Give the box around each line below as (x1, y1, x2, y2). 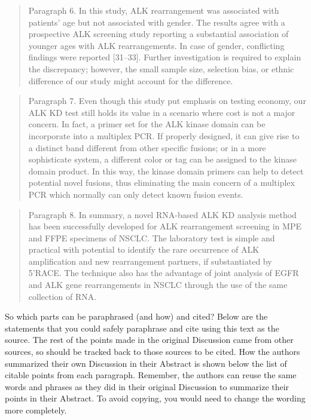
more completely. (5, 404, 67, 416)
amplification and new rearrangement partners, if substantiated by (28, 255, 272, 267)
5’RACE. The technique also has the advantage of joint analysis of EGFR (28, 266, 299, 279)
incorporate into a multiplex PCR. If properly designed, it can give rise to (28, 129, 300, 142)
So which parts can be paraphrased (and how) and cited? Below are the (5, 310, 268, 323)
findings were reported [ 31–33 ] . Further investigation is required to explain (28, 51, 301, 63)
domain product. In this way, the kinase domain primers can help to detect (28, 164, 304, 177)
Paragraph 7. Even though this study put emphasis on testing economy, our (28, 94, 306, 107)
